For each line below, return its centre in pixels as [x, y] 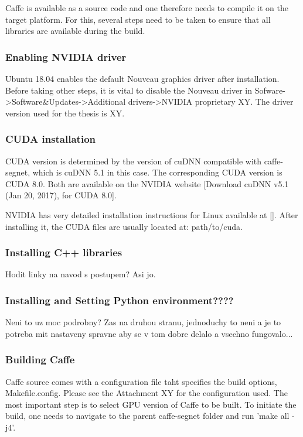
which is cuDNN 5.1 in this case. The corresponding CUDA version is [157, 172]
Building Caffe [40, 359]
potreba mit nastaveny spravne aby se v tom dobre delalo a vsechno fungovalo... [149, 333]
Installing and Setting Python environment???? [120, 300]
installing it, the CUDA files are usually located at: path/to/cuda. [124, 226]
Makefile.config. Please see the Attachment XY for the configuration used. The [147, 393]
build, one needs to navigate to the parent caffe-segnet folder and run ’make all [147, 416]
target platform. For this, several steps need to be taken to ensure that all [138, 19]
